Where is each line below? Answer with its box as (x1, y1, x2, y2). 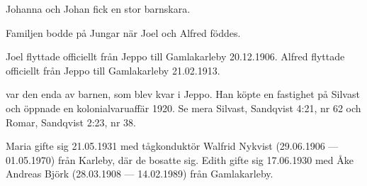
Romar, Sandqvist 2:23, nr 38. (6, 114, 136, 129)
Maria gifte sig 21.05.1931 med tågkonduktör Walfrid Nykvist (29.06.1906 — (6, 138, 339, 153)
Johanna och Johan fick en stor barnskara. (6, 1, 191, 16)
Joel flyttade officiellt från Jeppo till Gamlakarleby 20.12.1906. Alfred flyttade (6, 49, 345, 64)
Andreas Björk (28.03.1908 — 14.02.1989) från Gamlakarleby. (6, 166, 273, 181)
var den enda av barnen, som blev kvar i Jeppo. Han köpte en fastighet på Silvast (6, 87, 360, 102)
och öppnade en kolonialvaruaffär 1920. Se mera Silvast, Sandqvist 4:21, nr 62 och (6, 100, 361, 115)
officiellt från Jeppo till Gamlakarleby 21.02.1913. (6, 62, 220, 77)
